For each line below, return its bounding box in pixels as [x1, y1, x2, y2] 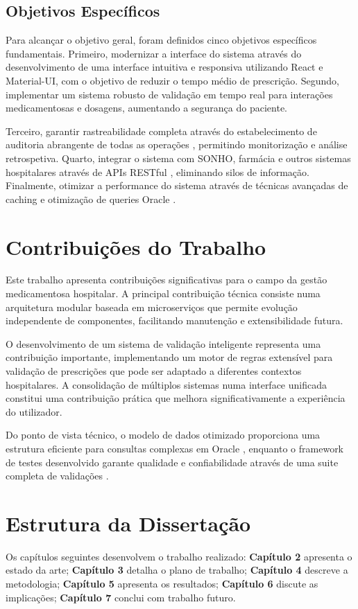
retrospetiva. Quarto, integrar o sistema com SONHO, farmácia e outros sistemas [6, 150, 351, 165]
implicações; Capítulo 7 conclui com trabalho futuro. [6, 590, 236, 604]
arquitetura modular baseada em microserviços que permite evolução [6, 299, 298, 314]
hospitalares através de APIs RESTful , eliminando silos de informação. [6, 164, 309, 179]
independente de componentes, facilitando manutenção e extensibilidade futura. [6, 313, 343, 328]
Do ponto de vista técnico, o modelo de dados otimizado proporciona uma [6, 427, 321, 442]
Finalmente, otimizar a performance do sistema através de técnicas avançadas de [6, 178, 348, 193]
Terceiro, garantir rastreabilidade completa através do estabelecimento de [6, 123, 317, 138]
